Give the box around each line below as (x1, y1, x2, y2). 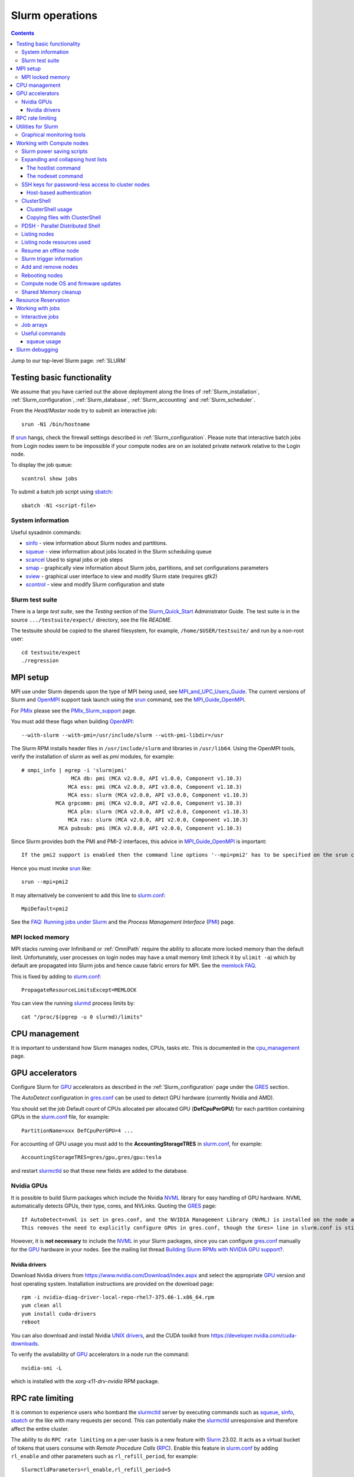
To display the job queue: (11, 461, 73, 469)
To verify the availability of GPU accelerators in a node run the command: (11, 1351, 189, 1358)
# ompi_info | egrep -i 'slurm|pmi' (21, 767, 127, 773)
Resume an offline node (21, 247, 79, 254)
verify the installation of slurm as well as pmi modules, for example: (11, 753, 175, 760)
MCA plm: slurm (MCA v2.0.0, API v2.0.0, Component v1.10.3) (68, 808, 249, 815)
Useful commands (21, 330, 66, 337)
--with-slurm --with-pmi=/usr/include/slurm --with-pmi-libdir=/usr (21, 731, 224, 738)
